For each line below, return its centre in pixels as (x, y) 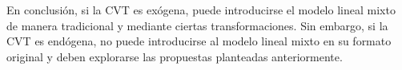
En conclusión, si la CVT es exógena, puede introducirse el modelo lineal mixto (201, 10)
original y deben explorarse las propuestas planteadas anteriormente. (175, 56)
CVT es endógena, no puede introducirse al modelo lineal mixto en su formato (199, 41)
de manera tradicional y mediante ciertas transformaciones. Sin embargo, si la (197, 25)
